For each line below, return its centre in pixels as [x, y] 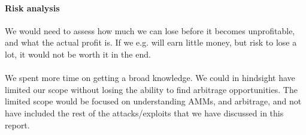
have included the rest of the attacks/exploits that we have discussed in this [144, 112]
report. [17, 124]
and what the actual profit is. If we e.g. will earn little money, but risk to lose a [151, 42]
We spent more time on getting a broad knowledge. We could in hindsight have [150, 78]
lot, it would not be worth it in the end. [78, 54]
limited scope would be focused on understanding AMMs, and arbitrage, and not [153, 101]
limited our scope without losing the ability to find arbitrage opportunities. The [151, 89]
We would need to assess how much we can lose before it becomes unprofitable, [150, 30]
